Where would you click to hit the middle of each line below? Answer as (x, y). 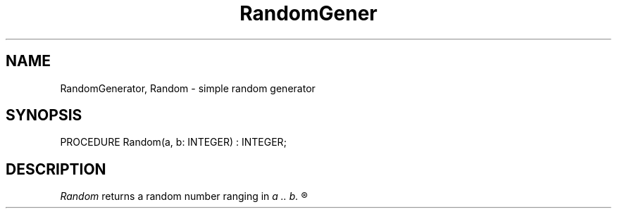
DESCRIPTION (56, 169)
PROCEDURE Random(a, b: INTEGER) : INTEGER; (173, 142)
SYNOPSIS (44, 115)
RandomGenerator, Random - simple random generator (188, 88)
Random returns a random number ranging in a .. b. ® (184, 196)
